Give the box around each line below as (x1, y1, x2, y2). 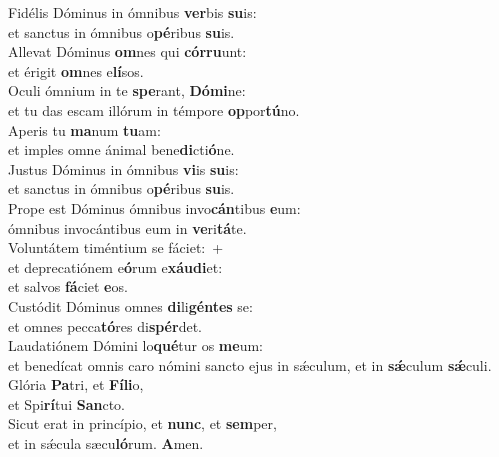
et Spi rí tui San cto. (8, 393, 125, 414)
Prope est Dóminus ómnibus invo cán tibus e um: (8, 197, 301, 218)
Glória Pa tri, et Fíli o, (8, 374, 144, 395)
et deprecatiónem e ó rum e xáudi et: (8, 256, 223, 277)
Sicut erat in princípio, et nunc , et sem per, (8, 413, 277, 434)
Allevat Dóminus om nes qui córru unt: (8, 41, 247, 62)
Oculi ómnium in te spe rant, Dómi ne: (8, 80, 246, 101)
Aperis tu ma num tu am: (8, 119, 161, 140)
